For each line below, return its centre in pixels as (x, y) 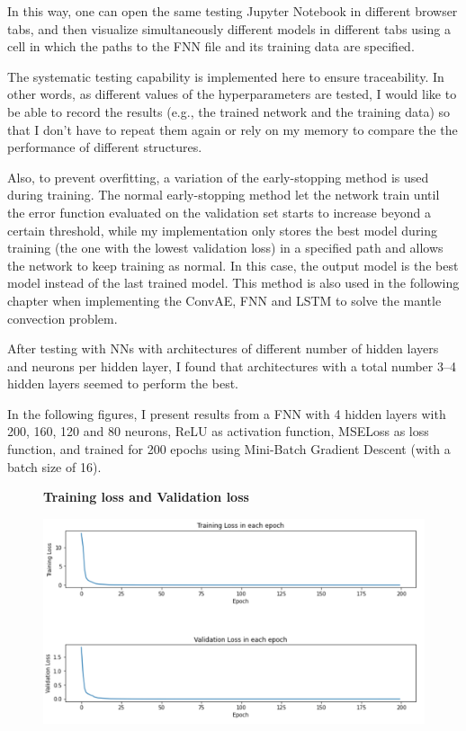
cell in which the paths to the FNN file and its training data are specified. (211, 46)
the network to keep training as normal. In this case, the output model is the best (233, 265)
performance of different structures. (105, 147)
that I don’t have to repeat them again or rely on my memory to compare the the (233, 129)
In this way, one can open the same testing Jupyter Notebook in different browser (233, 11)
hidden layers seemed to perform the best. (123, 383)
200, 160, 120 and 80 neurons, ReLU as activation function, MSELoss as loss (218, 431)
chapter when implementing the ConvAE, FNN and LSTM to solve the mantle (224, 300)
